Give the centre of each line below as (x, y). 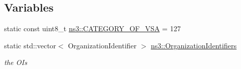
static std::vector (30, 45)
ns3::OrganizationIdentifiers (194, 45)
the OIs (16, 62)
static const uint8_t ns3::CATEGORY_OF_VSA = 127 (92, 28)
